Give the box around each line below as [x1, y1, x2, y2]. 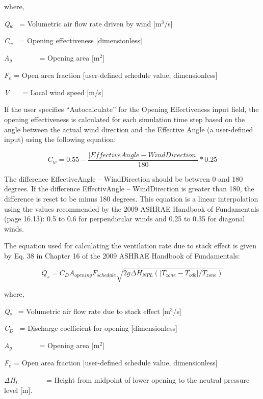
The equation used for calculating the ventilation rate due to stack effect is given [4, 240, 256, 251]
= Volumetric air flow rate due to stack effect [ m [18, 305, 170, 316]
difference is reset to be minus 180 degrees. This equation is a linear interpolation [4, 193, 258, 204]
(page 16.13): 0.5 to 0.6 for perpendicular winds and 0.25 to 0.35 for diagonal [4, 213, 245, 224]
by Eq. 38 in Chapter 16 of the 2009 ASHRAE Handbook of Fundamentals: [4, 250, 240, 261]
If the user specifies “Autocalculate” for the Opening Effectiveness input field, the [4, 104, 259, 115]
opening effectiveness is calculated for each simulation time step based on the [4, 114, 245, 125]
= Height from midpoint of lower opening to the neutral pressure [46, 374, 250, 385]
